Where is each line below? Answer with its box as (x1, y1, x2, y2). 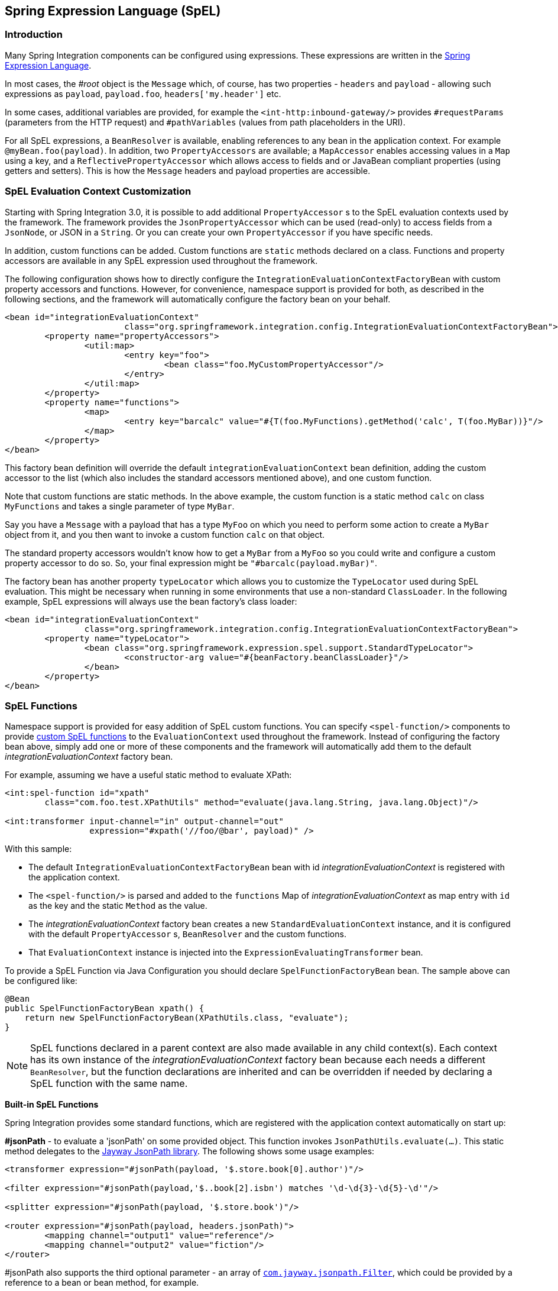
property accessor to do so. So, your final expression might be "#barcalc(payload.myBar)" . (5, 557, 378, 568)
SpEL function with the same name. (30, 1077, 188, 1090)
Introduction (5, 28, 63, 41)
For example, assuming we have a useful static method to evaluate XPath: (5, 770, 292, 780)
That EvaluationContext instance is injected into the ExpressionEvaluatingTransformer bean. (28, 947, 423, 958)
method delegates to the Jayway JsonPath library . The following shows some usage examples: (5, 1146, 375, 1157)
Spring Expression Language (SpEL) (5, 4, 221, 18)
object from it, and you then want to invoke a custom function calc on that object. (5, 529, 325, 540)
